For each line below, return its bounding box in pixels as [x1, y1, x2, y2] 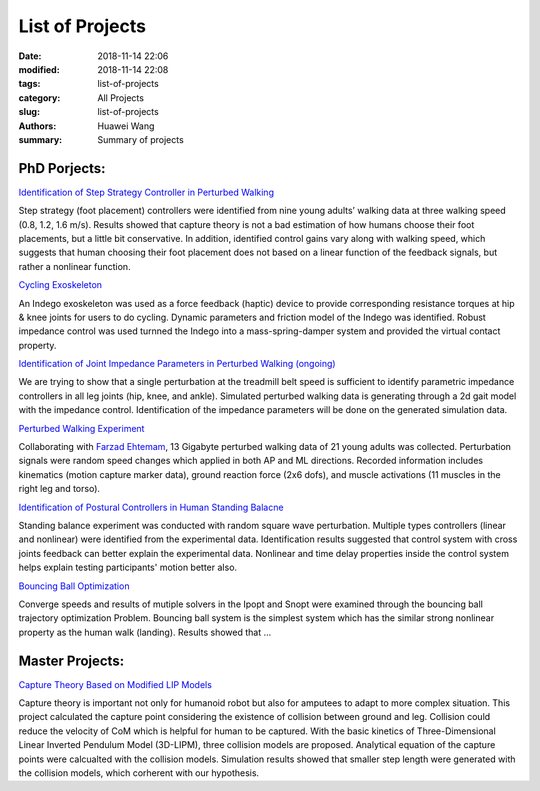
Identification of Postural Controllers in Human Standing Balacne [18, 501, 284, 513]
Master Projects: [18, 652, 125, 669]
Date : [18, 50, 42, 62]
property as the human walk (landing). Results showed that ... [18, 626, 272, 638]
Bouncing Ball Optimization [18, 580, 130, 592]
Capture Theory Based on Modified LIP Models [18, 678, 212, 690]
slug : [18, 106, 40, 118]
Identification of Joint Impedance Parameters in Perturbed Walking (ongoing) [18, 358, 336, 370]
